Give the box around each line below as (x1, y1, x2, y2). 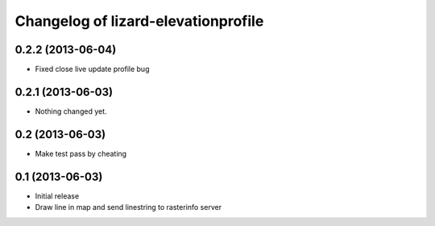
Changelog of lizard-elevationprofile (14, 12, 264, 30)
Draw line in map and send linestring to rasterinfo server (35, 203, 222, 212)
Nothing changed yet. (35, 106, 108, 116)
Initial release (35, 190, 80, 201)
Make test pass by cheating (35, 149, 127, 158)
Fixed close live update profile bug (35, 65, 150, 74)
